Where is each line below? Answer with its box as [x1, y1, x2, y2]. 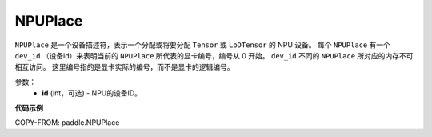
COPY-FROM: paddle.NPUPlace [14, 117, 120, 127]
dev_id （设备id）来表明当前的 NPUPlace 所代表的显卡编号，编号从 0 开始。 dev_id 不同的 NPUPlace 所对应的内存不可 [14, 50, 414, 60]
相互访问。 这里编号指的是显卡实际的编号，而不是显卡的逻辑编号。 [14, 62, 234, 72]
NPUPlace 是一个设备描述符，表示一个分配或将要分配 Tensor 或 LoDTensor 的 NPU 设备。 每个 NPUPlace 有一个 [14, 40, 391, 50]
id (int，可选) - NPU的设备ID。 [42, 88, 142, 98]
